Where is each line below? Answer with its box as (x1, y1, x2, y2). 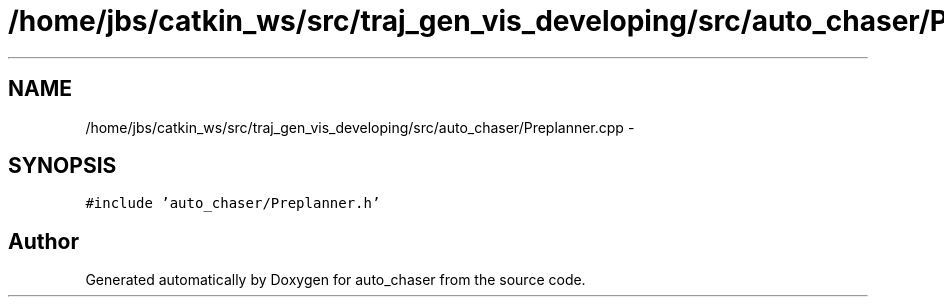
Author (8, 228, 79, 254)
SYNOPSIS (8, 153, 117, 179)
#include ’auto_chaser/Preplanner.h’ (85, 195, 381, 212)
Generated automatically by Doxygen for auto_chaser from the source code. (85, 271, 586, 289)
